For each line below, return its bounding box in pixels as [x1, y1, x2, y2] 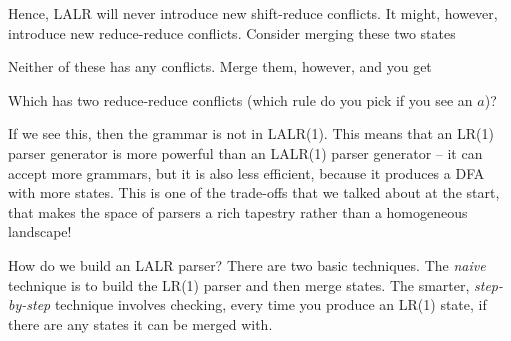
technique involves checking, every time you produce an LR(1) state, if [54, 294, 487, 315]
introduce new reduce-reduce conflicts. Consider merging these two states [8, 22, 456, 43]
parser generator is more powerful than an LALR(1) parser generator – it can [8, 142, 483, 163]
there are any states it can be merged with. [8, 313, 273, 334]
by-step [8, 294, 51, 315]
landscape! [8, 221, 72, 242]
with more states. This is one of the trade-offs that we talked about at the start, [8, 182, 500, 203]
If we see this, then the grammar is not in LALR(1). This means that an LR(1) [8, 123, 494, 144]
